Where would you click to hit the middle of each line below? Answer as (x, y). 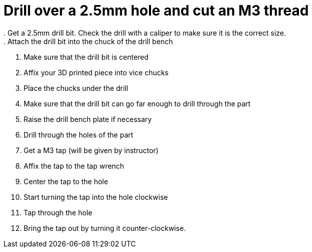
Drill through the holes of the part (79, 135)
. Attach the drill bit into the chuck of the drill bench (88, 41)
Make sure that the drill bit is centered (86, 57)
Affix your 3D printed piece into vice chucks (96, 72)
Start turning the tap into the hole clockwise (96, 197)
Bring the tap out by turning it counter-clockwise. (105, 228)
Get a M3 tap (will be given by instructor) (91, 150)
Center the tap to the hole (66, 181)
